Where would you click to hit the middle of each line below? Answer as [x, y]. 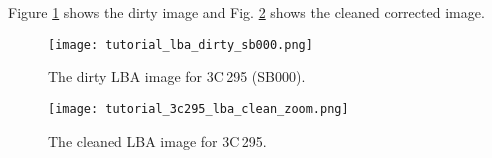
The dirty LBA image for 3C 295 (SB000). [177, 76]
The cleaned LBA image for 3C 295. [157, 140]
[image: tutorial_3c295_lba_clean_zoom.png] [198, 108]
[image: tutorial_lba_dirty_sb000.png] [180, 44]
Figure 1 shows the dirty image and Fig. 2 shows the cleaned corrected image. [246, 12]
